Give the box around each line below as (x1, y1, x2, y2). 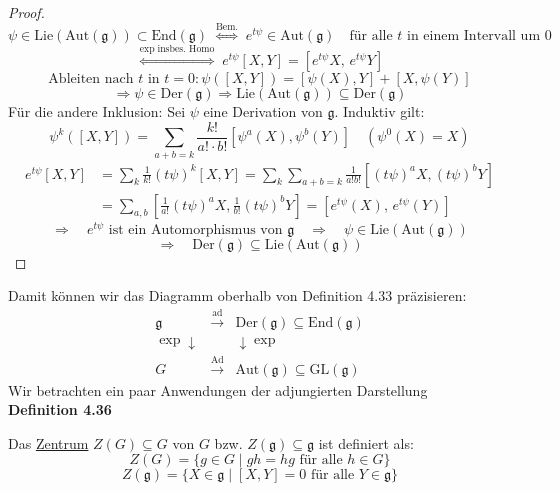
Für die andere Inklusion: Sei (8, 101, 186, 122)
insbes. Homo (157, 44, 215, 55)
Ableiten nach (48, 72, 134, 87)
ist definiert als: (318, 432, 414, 453)
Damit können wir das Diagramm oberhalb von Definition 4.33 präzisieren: (8, 285, 467, 306)
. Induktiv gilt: (334, 101, 425, 122)
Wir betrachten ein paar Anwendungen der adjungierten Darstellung (8, 379, 428, 400)
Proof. (8, 2, 45, 22)
